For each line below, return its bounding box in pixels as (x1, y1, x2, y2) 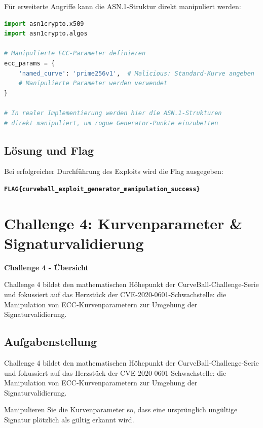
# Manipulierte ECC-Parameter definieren (4, 50, 146, 57)
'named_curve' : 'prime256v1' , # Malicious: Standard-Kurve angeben (18, 69, 254, 77)
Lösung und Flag (4, 142, 94, 158)
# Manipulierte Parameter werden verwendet (18, 80, 168, 87)
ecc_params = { (4, 59, 55, 67)
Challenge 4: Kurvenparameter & (4, 212, 243, 233)
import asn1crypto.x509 (4, 20, 84, 27)
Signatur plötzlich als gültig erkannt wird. (4, 414, 134, 425)
